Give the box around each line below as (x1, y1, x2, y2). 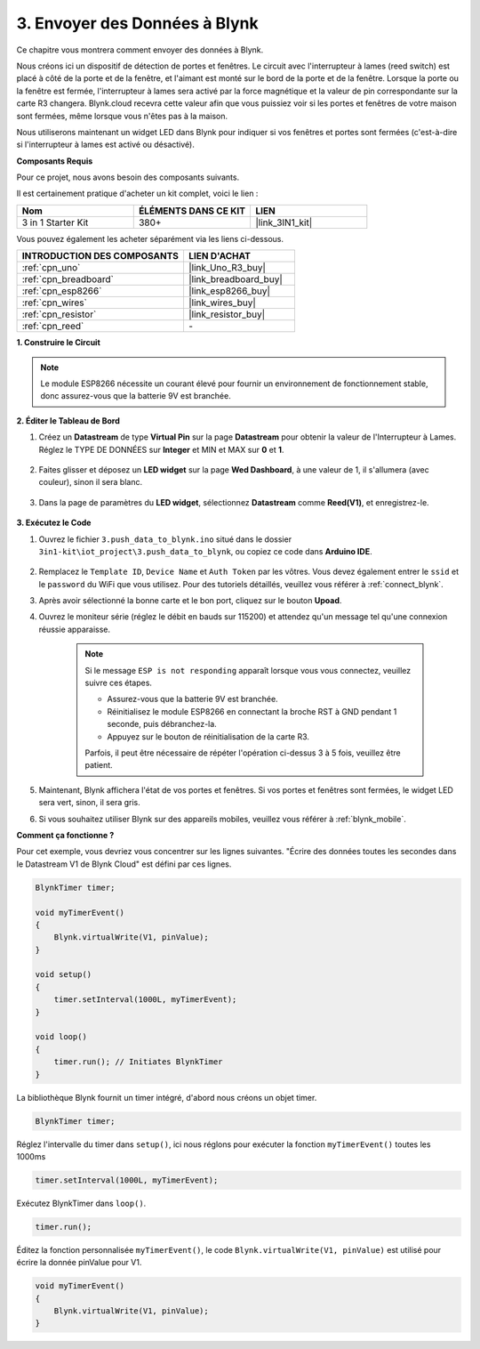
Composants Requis (16, 156, 93, 166)
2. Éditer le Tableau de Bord (16, 415, 120, 426)
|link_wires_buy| (188, 296, 257, 309)
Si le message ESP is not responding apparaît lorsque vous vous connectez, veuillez (84, 665, 412, 675)
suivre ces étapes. (84, 677, 153, 689)
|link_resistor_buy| (188, 308, 266, 320)
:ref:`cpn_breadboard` (21, 273, 115, 286)
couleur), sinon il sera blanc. (38, 477, 142, 488)
